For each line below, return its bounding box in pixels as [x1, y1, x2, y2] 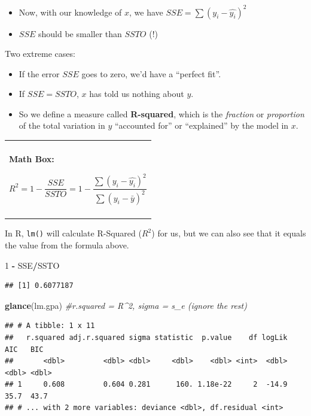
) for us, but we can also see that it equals [151, 227, 306, 239]
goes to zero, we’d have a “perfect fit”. [81, 67, 221, 80]
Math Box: [9, 153, 54, 165]
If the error [19, 67, 60, 80]
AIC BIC [5, 345, 44, 354]
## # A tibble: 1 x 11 [5, 321, 95, 330]
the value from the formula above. [5, 238, 129, 251]
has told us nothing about [89, 87, 184, 100]
